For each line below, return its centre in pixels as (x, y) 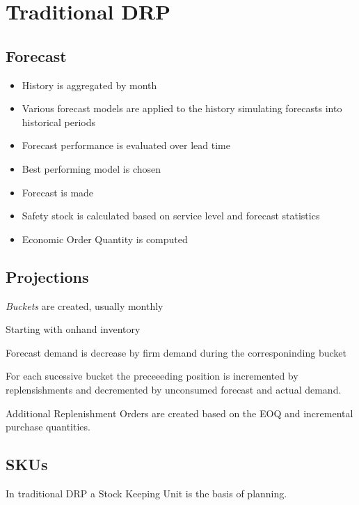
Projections (47, 276)
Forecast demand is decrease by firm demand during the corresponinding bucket (176, 352)
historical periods (59, 122)
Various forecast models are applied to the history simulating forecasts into (182, 108)
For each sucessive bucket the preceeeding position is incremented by (152, 376)
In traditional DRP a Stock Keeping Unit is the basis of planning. (146, 493)
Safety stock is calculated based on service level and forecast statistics (171, 216)
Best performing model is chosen (91, 168)
